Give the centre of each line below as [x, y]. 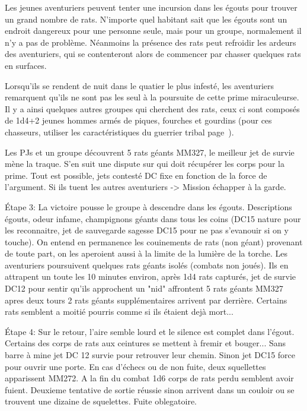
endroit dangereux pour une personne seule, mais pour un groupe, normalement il [153, 31]
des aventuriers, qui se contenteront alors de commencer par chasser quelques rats [153, 54]
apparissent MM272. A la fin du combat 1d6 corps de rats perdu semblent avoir [149, 378]
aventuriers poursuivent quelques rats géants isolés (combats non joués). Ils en [147, 265]
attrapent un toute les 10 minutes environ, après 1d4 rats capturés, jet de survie [151, 276]
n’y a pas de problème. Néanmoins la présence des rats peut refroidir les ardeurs [151, 42]
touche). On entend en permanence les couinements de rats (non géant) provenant [154, 241]
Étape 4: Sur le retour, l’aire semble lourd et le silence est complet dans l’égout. [150, 331]
